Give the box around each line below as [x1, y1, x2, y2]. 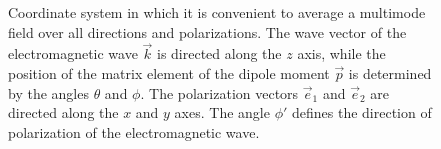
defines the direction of [292, 102, 432, 123]
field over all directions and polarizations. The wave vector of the [8, 21, 407, 42]
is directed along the [157, 43, 282, 64]
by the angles [8, 82, 89, 103]
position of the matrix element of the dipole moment [8, 63, 330, 83]
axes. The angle [174, 102, 270, 123]
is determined [348, 63, 432, 83]
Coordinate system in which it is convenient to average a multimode [8, 2, 426, 22]
